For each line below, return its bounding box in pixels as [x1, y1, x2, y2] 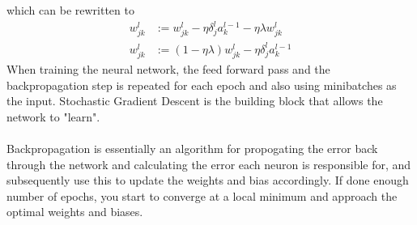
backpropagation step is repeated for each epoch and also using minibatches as [6, 76, 397, 93]
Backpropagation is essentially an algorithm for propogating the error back [6, 139, 378, 156]
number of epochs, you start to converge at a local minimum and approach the [6, 187, 398, 204]
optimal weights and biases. [6, 203, 143, 220]
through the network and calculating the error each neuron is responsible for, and [6, 155, 411, 172]
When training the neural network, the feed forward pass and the [6, 60, 330, 77]
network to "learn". [6, 108, 100, 125]
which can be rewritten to [6, 2, 134, 18]
